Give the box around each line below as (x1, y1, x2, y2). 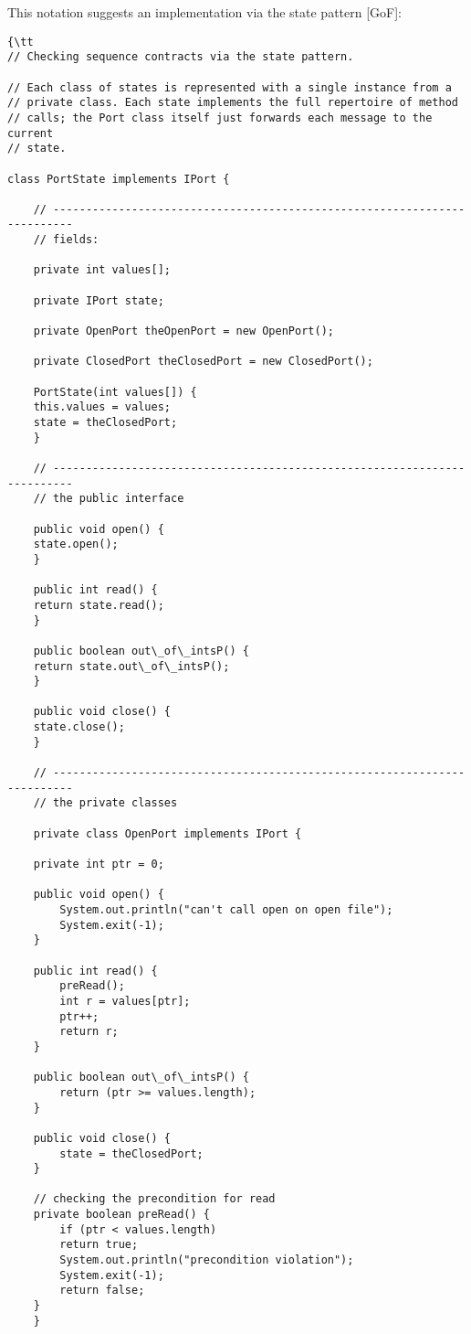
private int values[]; (33, 263, 171, 277)
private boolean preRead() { (33, 1208, 210, 1222)
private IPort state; (33, 293, 164, 307)
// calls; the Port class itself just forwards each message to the (7, 111, 433, 124)
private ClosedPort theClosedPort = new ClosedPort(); (33, 355, 373, 368)
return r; (59, 1025, 119, 1039)
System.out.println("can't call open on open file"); (59, 903, 393, 916)
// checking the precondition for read (33, 1192, 276, 1206)
